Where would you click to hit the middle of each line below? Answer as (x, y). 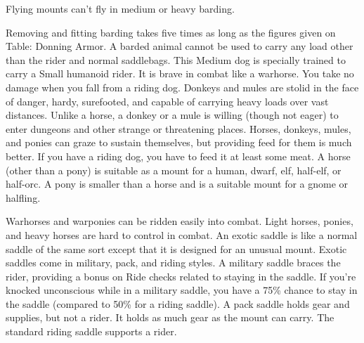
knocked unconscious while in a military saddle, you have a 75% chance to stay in (182, 290)
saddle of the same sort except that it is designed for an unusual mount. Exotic (176, 248)
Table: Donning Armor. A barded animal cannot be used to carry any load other (180, 46)
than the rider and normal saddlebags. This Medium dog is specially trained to (176, 59)
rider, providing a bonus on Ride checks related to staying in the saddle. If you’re (181, 276)
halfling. (23, 197)
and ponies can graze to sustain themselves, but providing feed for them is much (179, 142)
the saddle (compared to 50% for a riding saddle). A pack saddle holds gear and (178, 303)
